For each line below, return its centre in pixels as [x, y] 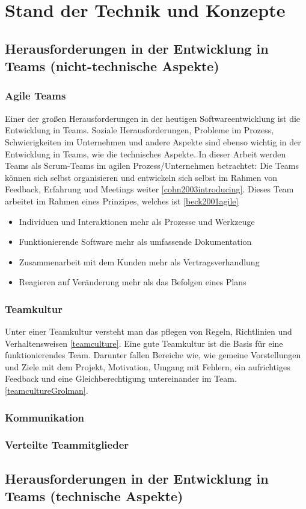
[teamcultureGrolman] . [47, 390]
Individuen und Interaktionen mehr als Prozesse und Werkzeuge [137, 221]
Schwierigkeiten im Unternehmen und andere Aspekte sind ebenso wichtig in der [153, 141]
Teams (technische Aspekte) [94, 496]
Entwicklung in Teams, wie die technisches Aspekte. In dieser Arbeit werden [145, 153]
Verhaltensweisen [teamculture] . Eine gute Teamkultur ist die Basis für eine [144, 343]
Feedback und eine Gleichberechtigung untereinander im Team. [121, 378]
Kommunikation [45, 417]
